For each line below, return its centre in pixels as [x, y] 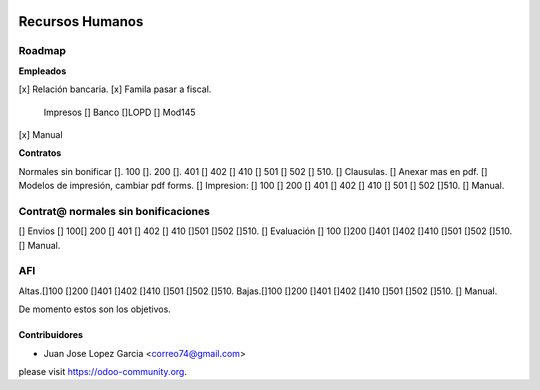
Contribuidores [51, 335]
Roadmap [42, 51]
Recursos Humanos [81, 21]
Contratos [40, 153]
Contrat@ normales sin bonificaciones [114, 211]
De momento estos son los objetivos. [95, 309]
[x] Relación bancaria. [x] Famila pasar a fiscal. [115, 89]
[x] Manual [41, 134]
